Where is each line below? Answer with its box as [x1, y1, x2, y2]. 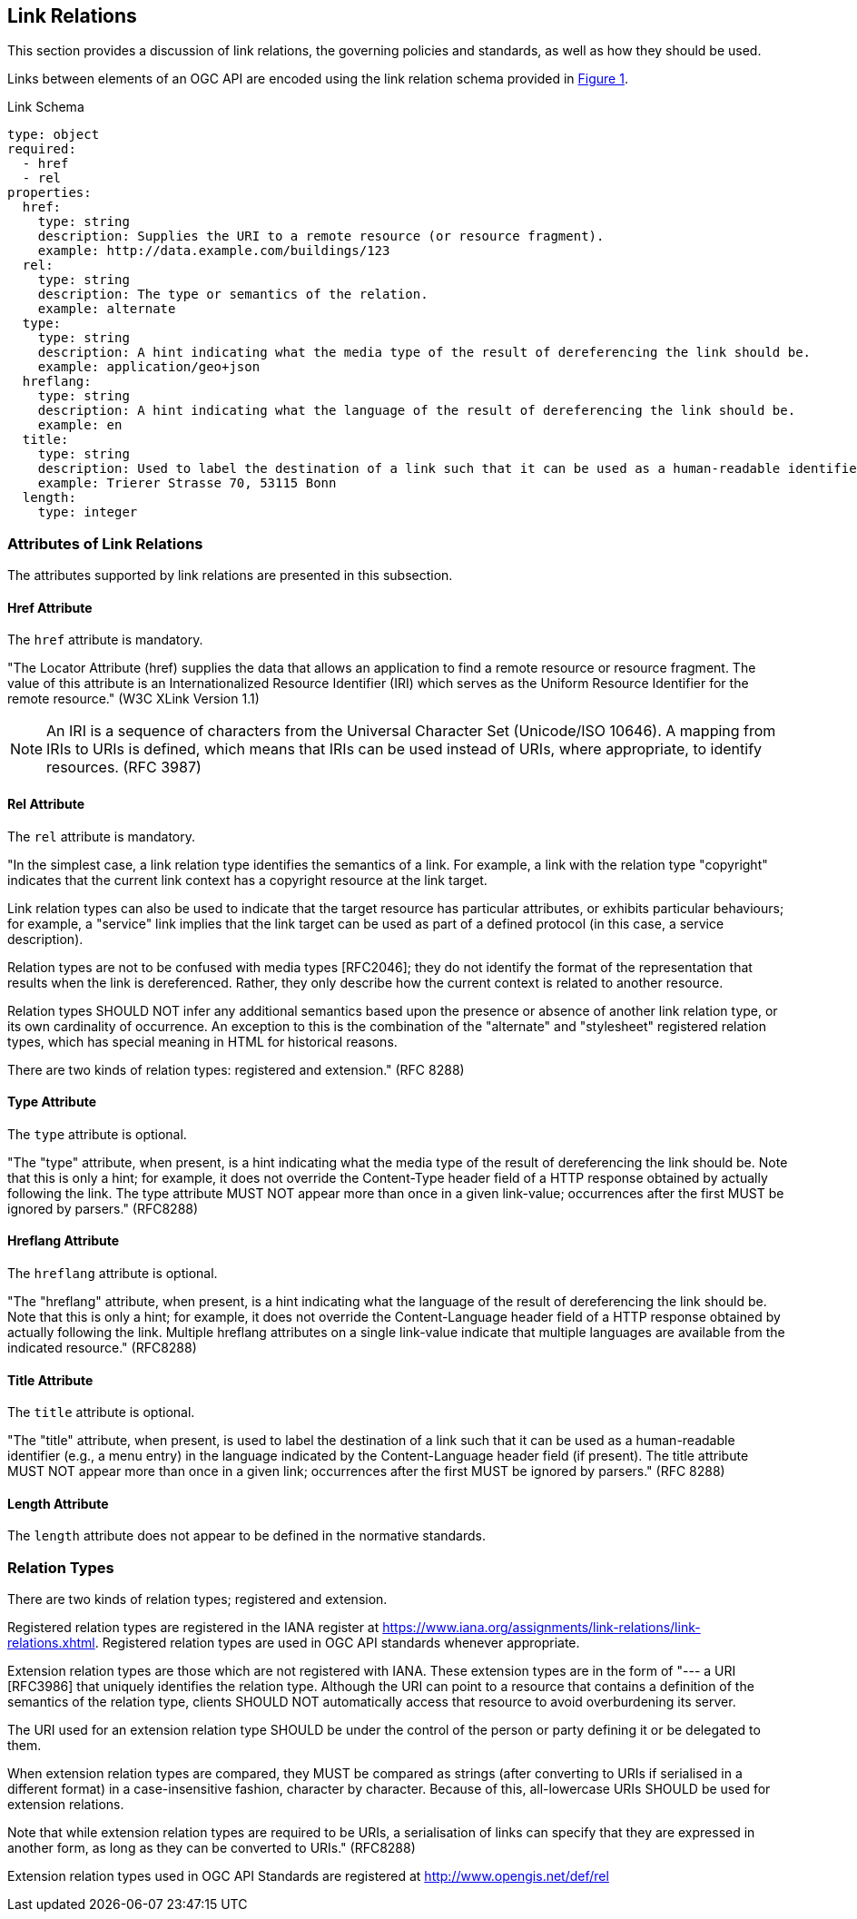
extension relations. [7, 1796, 124, 1813]
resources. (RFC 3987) [46, 758, 202, 777]
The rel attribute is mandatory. [7, 828, 196, 844]
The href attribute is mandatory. [7, 632, 203, 648]
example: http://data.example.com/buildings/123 [37, 243, 390, 259]
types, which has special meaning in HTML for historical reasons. [7, 1033, 398, 1049]
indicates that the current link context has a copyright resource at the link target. [7, 871, 488, 888]
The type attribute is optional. [7, 1126, 187, 1142]
